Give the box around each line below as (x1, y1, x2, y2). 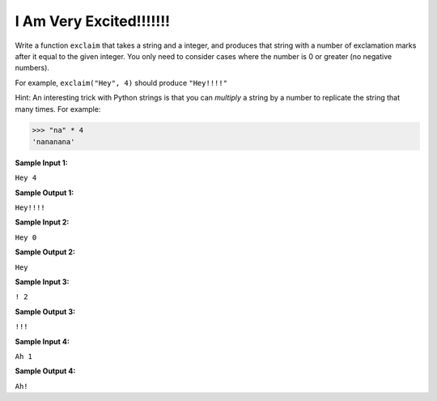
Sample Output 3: (15, 306, 76, 316)
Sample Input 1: (15, 158, 68, 168)
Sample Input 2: (15, 217, 70, 227)
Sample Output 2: (15, 247, 76, 257)
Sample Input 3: (15, 276, 70, 287)
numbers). (15, 63, 50, 73)
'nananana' (32, 137, 75, 146)
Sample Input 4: (15, 336, 70, 346)
